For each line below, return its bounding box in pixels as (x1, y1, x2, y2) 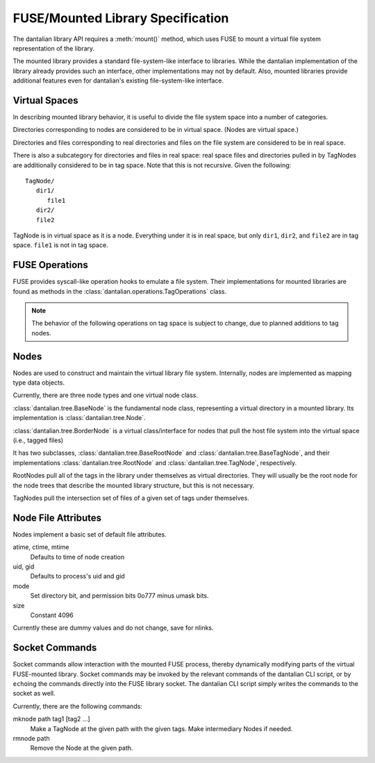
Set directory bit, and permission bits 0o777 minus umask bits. (30, 592, 209, 600)
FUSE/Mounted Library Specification (12, 10, 229, 26)
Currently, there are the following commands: (12, 702, 142, 710)
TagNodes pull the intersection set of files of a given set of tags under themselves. (12, 494, 249, 502)
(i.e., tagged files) (12, 436, 64, 444)
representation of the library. (12, 44, 95, 52)
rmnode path (12, 735, 50, 743)
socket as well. (12, 689, 56, 698)
